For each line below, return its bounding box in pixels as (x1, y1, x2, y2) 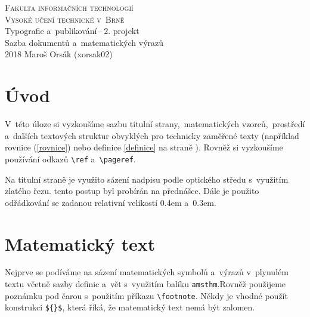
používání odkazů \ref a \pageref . (5, 152, 136, 165)
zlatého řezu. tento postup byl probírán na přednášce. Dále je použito (5, 184, 259, 197)
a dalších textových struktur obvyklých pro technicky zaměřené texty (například (5, 129, 299, 141)
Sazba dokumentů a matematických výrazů (5, 36, 164, 48)
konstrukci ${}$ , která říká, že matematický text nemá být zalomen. (5, 301, 255, 313)
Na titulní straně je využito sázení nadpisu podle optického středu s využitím (5, 173, 289, 185)
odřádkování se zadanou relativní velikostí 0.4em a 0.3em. (5, 196, 216, 208)
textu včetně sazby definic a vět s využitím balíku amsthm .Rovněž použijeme (5, 278, 286, 290)
